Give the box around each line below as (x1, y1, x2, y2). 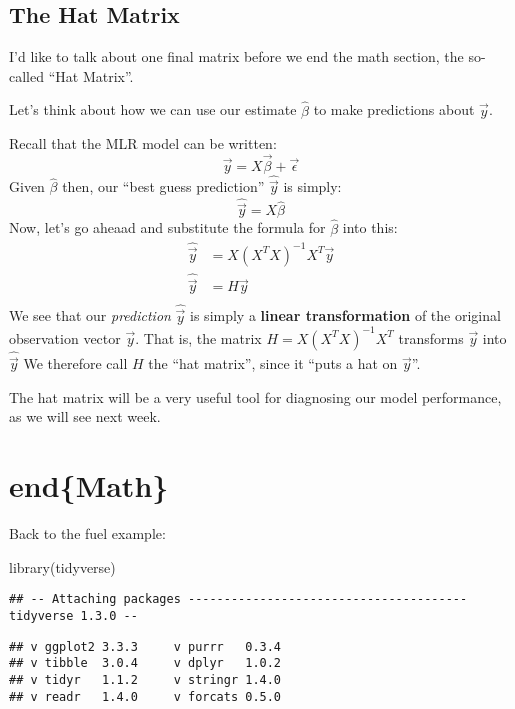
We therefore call (23, 353, 128, 374)
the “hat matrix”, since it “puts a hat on (148, 353, 398, 374)
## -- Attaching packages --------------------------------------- (9, 592, 468, 607)
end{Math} (9, 465, 169, 506)
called (9, 65, 44, 86)
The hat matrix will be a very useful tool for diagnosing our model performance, (9, 386, 502, 407)
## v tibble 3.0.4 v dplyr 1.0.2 (9, 656, 282, 671)
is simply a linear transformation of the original (190, 305, 501, 326)
